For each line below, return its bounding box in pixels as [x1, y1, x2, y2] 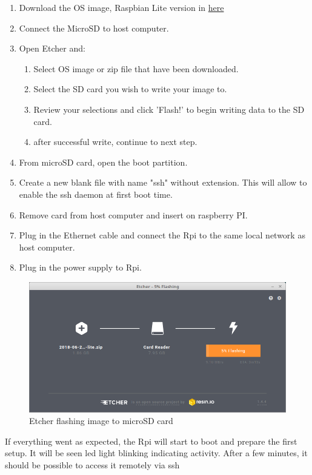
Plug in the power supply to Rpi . [19, 261, 142, 274]
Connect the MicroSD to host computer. [19, 21, 169, 34]
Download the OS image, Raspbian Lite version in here [19, 1, 224, 13]
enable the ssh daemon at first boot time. [19, 187, 173, 200]
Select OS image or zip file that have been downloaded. [33, 62, 239, 75]
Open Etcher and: [19, 42, 85, 55]
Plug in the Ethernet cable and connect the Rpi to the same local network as [19, 229, 305, 241]
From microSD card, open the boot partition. [19, 155, 188, 168]
